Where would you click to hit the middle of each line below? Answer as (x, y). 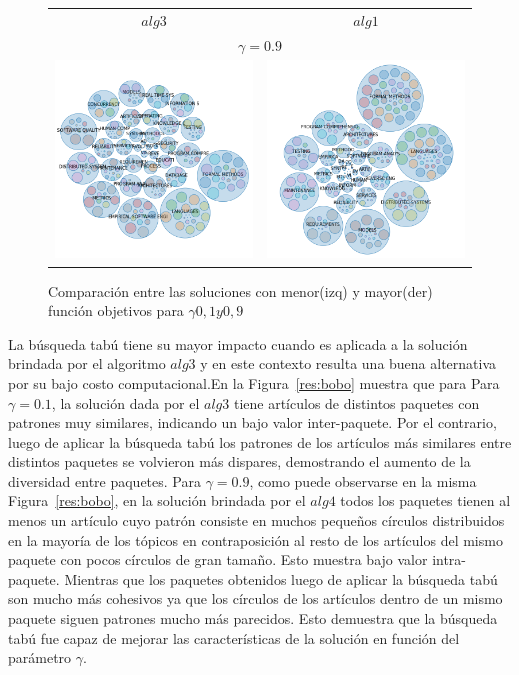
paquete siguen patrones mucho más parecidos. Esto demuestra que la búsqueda (253, 618)
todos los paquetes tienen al (425, 500)
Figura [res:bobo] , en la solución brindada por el (157, 500)
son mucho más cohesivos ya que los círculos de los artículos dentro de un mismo (255, 598)
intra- (449, 559)
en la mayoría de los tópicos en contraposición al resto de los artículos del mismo (255, 539)
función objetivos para (116, 310)
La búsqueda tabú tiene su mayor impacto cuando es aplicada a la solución (238, 343)
